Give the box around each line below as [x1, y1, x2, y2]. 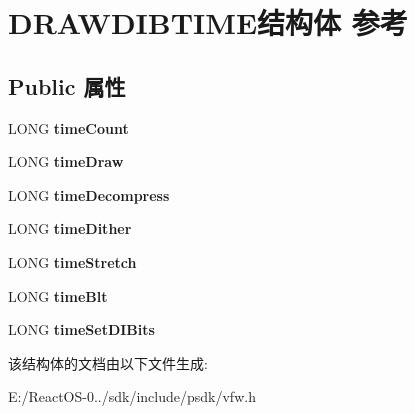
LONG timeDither [8, 218, 132, 239]
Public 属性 [8, 70, 126, 101]
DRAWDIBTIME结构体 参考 [8, 2, 408, 43]
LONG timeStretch [8, 251, 137, 272]
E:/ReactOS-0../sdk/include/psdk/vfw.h [8, 386, 256, 407]
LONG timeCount [8, 117, 129, 138]
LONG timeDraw [8, 151, 124, 172]
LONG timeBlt [8, 285, 108, 306]
